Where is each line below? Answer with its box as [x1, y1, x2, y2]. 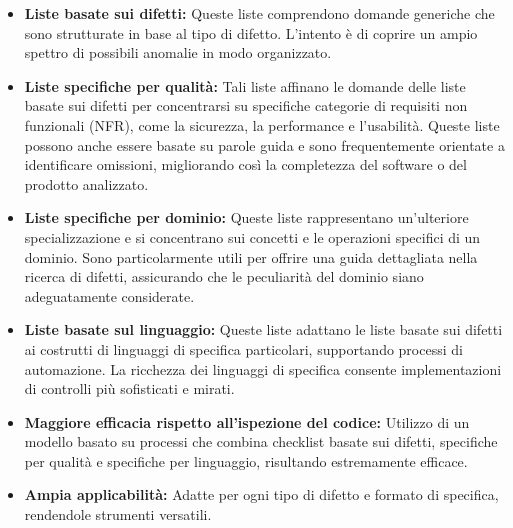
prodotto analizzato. [24, 173, 149, 194]
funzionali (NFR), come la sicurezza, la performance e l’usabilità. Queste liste [24, 114, 500, 135]
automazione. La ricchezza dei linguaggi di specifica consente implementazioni [24, 358, 502, 379]
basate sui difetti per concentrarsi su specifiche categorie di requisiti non [24, 95, 468, 116]
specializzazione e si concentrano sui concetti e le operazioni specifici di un [24, 226, 481, 247]
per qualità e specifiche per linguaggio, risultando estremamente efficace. [24, 450, 468, 471]
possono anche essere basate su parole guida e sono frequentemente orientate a [24, 134, 505, 155]
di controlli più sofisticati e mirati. [24, 378, 235, 399]
